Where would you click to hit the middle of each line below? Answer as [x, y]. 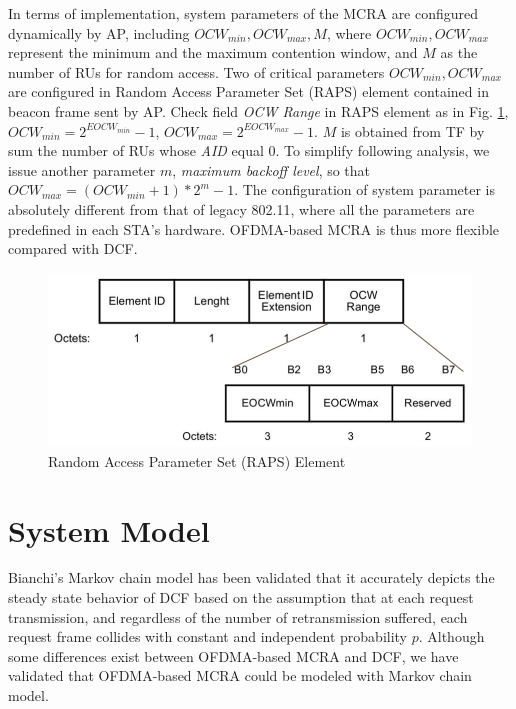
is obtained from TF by [412, 130]
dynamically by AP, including [99, 32]
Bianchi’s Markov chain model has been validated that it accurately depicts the [251, 577]
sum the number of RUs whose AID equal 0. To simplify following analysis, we [249, 150]
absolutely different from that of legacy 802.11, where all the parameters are [241, 208]
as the [459, 52]
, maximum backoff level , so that [271, 169]
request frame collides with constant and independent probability [207, 636]
